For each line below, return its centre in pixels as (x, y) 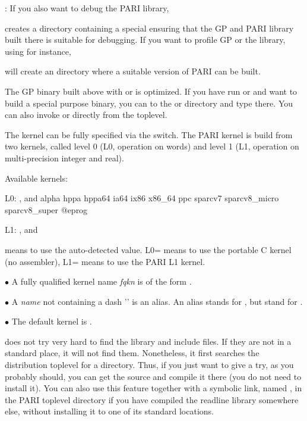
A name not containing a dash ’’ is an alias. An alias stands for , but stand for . (157, 301)
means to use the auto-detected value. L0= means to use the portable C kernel (148, 249)
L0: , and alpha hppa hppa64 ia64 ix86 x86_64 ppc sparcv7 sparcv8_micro (142, 198)
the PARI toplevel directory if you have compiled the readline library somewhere (152, 399)
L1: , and (21, 230)
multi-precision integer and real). (64, 158)
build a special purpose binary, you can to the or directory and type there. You (149, 103)
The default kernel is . (52, 321)
